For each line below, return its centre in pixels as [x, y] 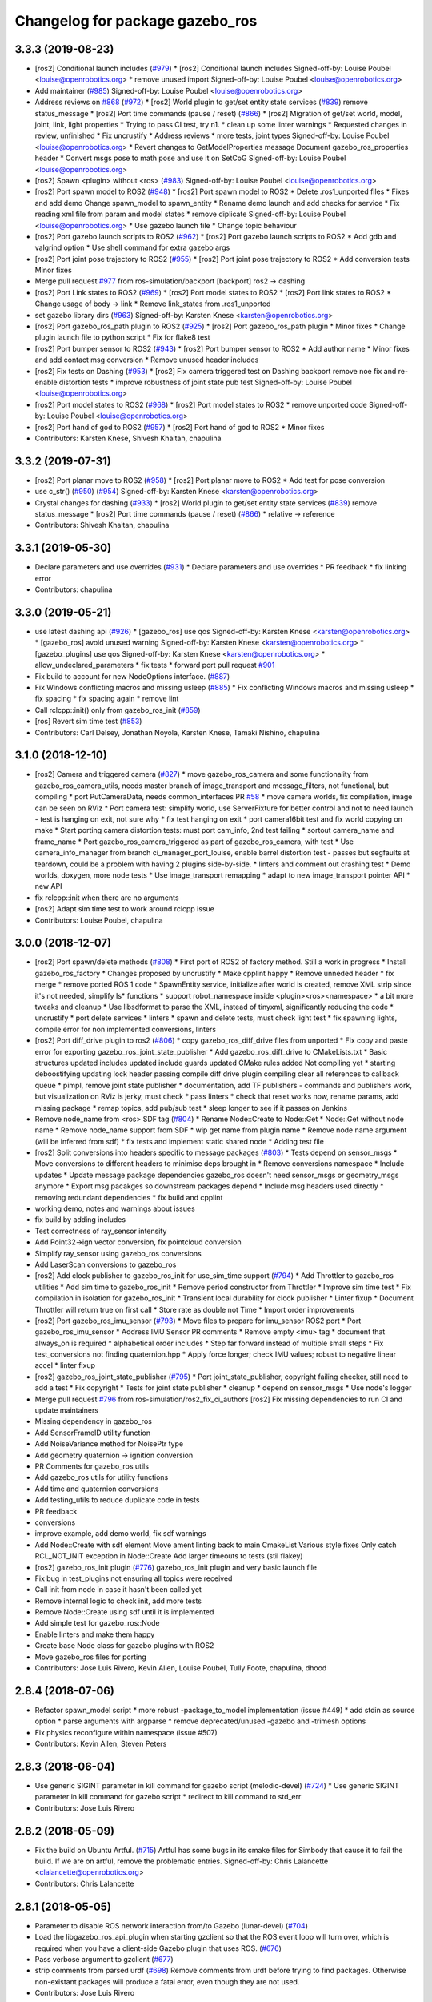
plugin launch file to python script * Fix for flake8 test [123, 337]
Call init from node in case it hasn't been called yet [118, 1590]
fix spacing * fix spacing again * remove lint [107, 699]
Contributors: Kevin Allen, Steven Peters [101, 1744]
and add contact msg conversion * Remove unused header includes [147, 360]
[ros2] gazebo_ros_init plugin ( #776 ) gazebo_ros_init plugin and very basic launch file [176, 1567]
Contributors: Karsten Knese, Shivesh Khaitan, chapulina [128, 438]
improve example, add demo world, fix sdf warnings [121, 1534]
